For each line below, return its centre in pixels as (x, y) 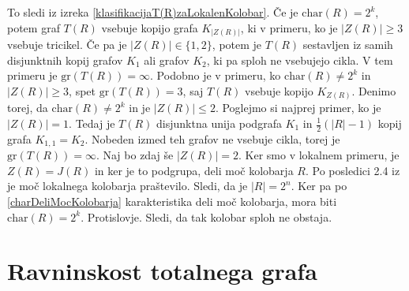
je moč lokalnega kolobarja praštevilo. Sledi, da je (128, 186)
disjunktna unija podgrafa (219, 123)
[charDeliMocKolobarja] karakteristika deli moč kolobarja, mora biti (172, 201)
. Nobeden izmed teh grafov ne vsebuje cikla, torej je (212, 138)
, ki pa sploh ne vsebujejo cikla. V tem (300, 60)
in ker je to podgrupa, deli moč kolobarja (194, 170)
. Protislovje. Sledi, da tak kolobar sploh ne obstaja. (206, 216)
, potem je (237, 45)
